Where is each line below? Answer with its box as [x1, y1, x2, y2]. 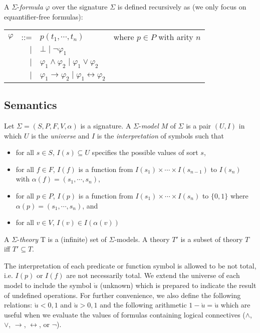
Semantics [4, 97, 57, 112]
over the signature [52, 1, 108, 11]
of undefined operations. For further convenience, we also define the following [4, 289, 241, 300]
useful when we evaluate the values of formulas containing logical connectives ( [4, 309, 245, 319]
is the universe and [31, 130, 90, 140]
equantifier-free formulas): [4, 11, 83, 21]
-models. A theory [114, 233, 170, 244]
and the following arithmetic [100, 299, 187, 310]
